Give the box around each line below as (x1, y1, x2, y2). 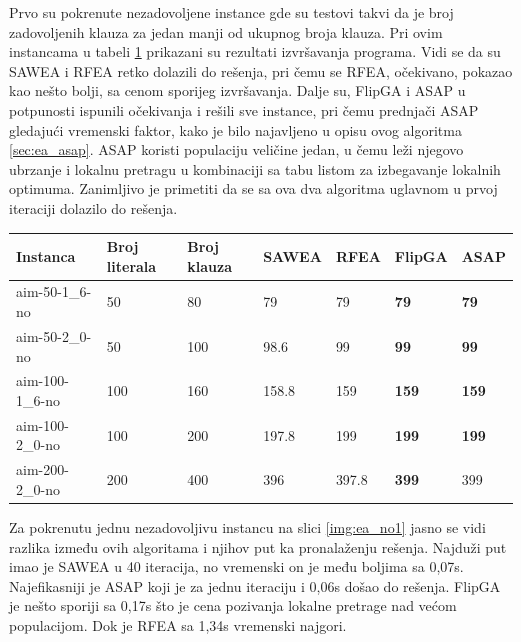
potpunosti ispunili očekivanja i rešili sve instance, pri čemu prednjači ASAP (9, 99, 479, 120)
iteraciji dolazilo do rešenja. (9, 197, 178, 218)
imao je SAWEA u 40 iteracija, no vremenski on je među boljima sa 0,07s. (9, 556, 464, 577)
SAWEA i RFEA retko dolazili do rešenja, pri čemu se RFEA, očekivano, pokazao (9, 60, 513, 81)
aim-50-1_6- (16, 281, 92, 302)
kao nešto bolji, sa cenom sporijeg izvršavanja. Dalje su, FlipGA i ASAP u (9, 80, 466, 101)
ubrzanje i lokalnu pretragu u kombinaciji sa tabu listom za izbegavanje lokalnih (9, 158, 501, 179)
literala (106, 255, 157, 276)
